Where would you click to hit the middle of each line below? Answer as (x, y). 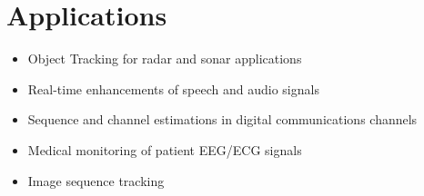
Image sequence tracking (96, 180)
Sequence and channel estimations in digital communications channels (222, 119)
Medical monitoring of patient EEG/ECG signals (165, 149)
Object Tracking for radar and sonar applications (165, 59)
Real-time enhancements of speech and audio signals (173, 88)
